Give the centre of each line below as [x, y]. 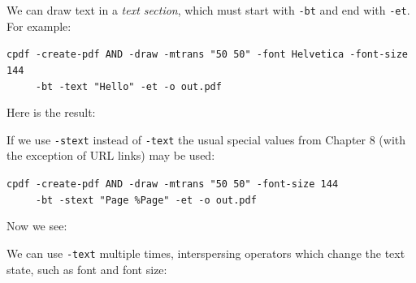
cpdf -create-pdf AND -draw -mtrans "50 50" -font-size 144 [173, 184]
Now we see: [37, 226]
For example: [39, 26]
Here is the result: [51, 112]
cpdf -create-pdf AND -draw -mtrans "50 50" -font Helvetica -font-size [207, 55]
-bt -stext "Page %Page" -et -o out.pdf [146, 200]
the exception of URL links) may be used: [111, 155]
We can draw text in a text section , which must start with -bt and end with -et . [208, 10]
